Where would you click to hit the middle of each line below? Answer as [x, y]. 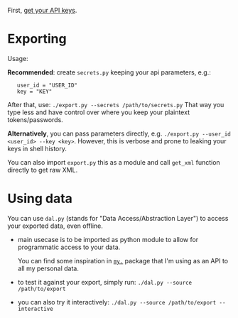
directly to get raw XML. [43, 170]
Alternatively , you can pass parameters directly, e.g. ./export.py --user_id [119, 133]
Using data [40, 199]
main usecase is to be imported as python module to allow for [108, 239]
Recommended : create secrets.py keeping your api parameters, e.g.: [109, 72]
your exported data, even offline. [55, 226]
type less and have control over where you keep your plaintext [99, 112]
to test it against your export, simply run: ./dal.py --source [105, 282]
